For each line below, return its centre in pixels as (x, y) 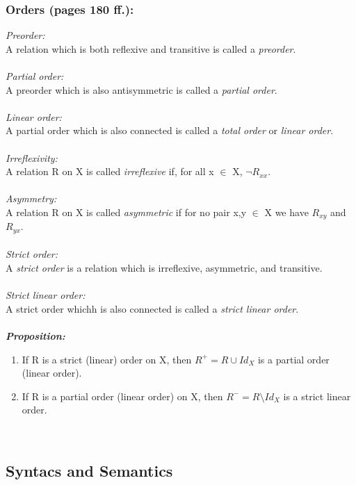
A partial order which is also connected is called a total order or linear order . (170, 130)
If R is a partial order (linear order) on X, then (122, 396)
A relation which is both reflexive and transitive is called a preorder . (151, 48)
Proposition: (35, 336)
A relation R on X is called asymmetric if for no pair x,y (126, 212)
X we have (286, 212)
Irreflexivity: (32, 157)
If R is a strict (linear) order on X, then (107, 359)
